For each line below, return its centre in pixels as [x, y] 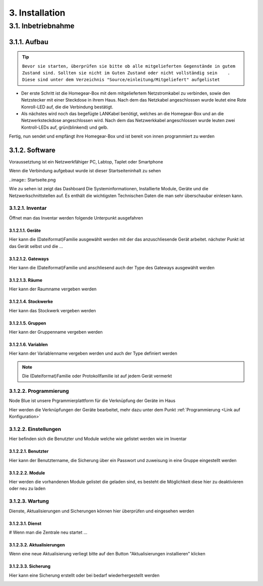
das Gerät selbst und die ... [36, 246]
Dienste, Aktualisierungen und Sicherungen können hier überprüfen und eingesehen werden [102, 511]
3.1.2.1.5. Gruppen [28, 323]
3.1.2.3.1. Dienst [25, 523]
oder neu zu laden [27, 488]
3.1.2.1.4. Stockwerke [31, 302]
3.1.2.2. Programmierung [39, 391]
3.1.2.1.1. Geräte [25, 230]
